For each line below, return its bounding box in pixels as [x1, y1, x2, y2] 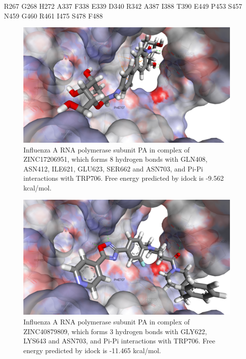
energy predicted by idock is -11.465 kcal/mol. [23, 345, 161, 355]
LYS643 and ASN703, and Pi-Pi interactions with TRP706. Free [23, 336, 215, 346]
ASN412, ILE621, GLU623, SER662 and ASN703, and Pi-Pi [23, 163, 203, 173]
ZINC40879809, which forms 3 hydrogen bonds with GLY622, [23, 326, 207, 336]
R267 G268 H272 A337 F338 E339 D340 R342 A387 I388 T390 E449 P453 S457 [4, 1, 243, 11]
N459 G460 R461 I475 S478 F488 [4, 10, 103, 20]
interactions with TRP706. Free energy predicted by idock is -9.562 [23, 173, 224, 183]
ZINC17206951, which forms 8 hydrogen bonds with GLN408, [23, 154, 208, 164]
